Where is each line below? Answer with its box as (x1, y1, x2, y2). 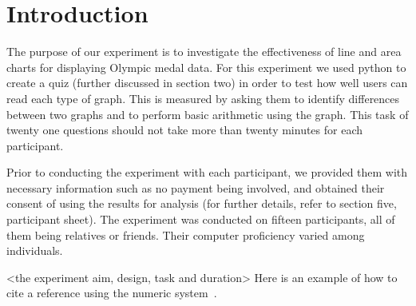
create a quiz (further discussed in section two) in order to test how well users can (6, 74, 408, 91)
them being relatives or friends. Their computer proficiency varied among (6, 226, 365, 243)
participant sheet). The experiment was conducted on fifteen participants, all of (6, 211, 395, 228)
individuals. (6, 242, 63, 259)
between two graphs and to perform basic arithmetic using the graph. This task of (6, 105, 409, 122)
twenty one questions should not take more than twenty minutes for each (6, 121, 363, 138)
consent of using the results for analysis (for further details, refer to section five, (6, 195, 397, 212)
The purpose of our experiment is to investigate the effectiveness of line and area (6, 43, 402, 60)
